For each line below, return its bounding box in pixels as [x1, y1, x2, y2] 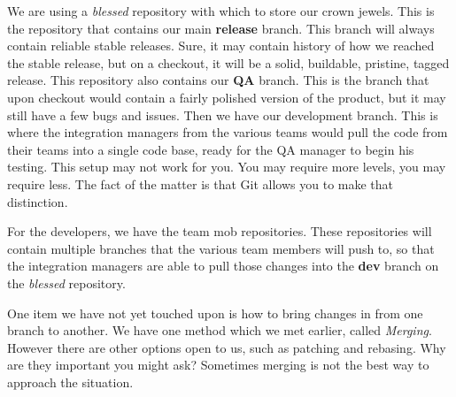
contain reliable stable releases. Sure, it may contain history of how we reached [7, 36, 435, 55]
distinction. [7, 192, 68, 210]
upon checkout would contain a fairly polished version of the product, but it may [7, 88, 446, 106]
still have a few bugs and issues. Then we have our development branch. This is [7, 105, 438, 124]
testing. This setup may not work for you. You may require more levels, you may [7, 157, 446, 176]
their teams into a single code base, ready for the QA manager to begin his [7, 140, 414, 158]
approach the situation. [7, 372, 134, 391]
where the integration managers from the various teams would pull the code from [7, 123, 448, 141]
